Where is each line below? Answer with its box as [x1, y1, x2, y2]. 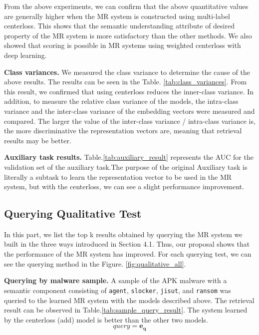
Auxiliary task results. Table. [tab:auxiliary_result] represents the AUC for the [4, 152, 254, 162]
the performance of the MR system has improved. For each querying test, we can [4, 249, 252, 259]
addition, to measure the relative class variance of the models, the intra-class [4, 96, 239, 106]
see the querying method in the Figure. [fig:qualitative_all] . [4, 258, 186, 269]
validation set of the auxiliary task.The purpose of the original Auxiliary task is [4, 161, 248, 172]
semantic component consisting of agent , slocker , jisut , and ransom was [4, 285, 231, 295]
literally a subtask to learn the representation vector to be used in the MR [4, 171, 232, 182]
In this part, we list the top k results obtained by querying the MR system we [4, 229, 243, 239]
